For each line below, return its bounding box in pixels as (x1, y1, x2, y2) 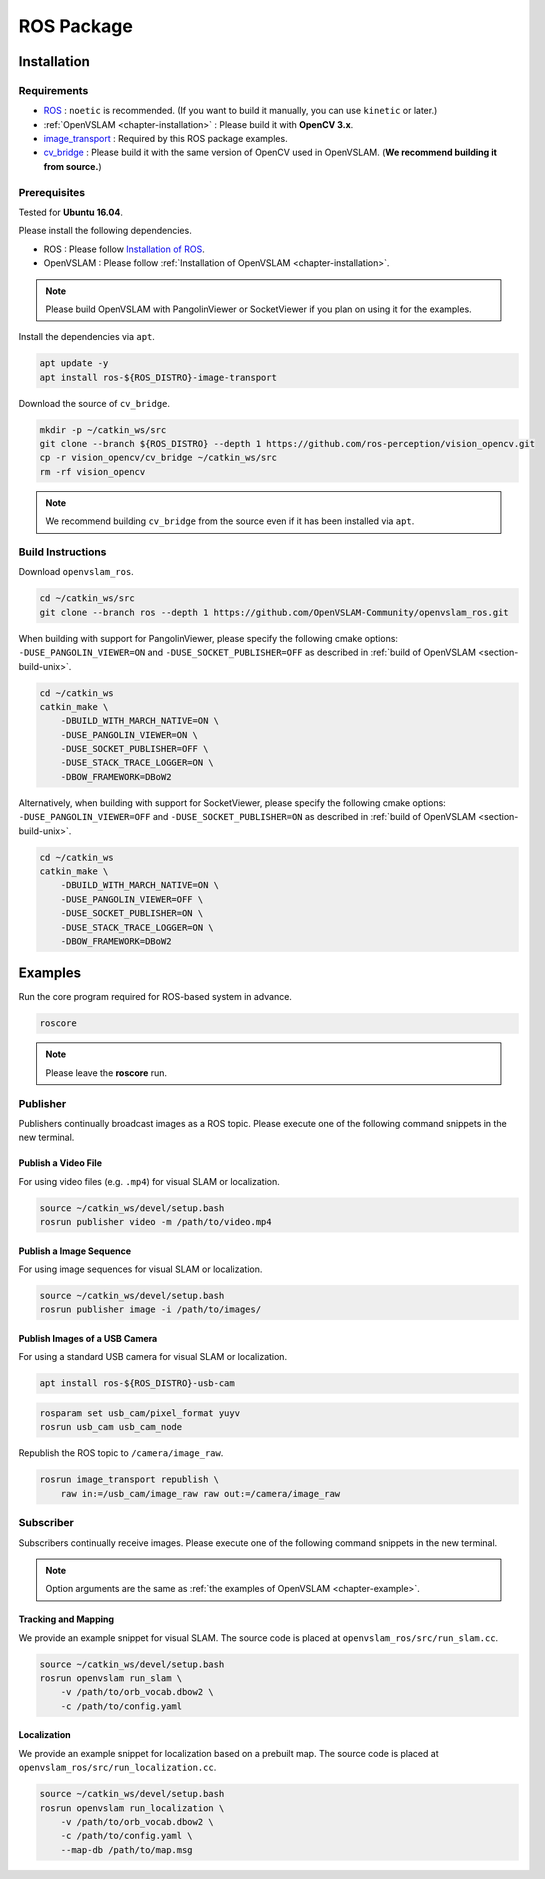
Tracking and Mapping (18, 1613, 115, 1625)
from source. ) (43, 160, 102, 172)
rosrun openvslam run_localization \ (39, 1802, 225, 1814)
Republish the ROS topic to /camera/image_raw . (18, 1447, 224, 1459)
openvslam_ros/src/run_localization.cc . (18, 1761, 217, 1774)
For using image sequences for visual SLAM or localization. (18, 1263, 263, 1275)
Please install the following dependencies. (18, 225, 192, 237)
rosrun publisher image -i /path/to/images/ (39, 1304, 262, 1315)
